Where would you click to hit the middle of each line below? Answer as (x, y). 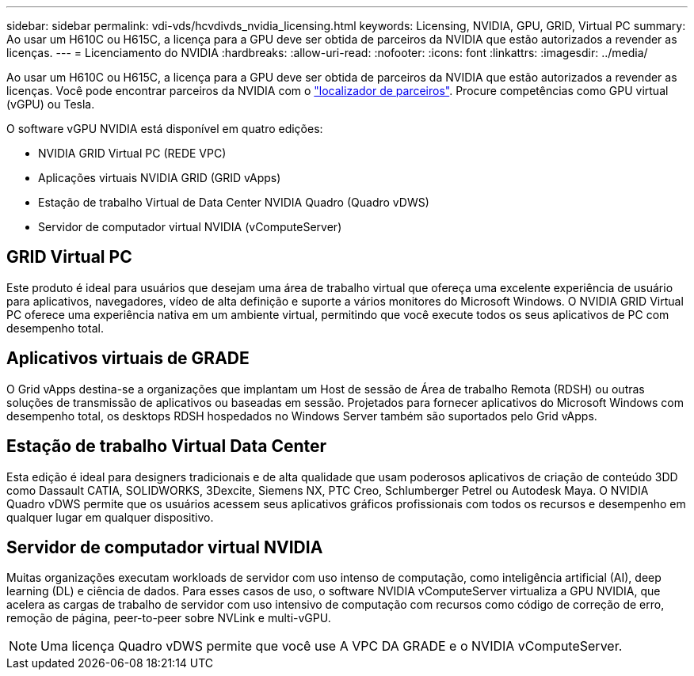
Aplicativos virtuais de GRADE (128, 359)
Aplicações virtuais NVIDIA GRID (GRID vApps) (160, 178)
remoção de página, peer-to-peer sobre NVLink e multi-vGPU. (169, 618)
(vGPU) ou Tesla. (51, 104)
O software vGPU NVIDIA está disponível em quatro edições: (165, 129)
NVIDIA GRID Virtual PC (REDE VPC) (132, 153)
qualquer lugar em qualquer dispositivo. (110, 517)
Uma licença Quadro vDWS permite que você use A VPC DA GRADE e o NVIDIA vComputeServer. (332, 646)
